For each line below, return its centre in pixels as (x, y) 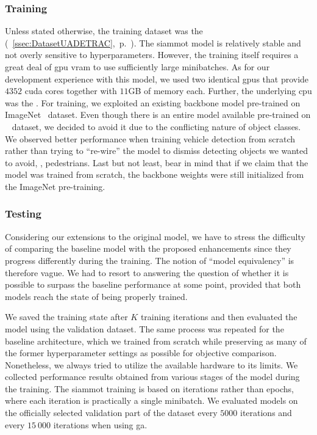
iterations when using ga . (100, 424)
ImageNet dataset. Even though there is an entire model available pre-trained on (158, 115)
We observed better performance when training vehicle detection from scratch (150, 138)
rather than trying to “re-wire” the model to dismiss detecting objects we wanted (157, 151)
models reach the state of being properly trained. (96, 296)
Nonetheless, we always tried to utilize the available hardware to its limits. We (151, 364)
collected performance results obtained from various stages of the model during (152, 377)
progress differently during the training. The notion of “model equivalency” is (150, 260)
